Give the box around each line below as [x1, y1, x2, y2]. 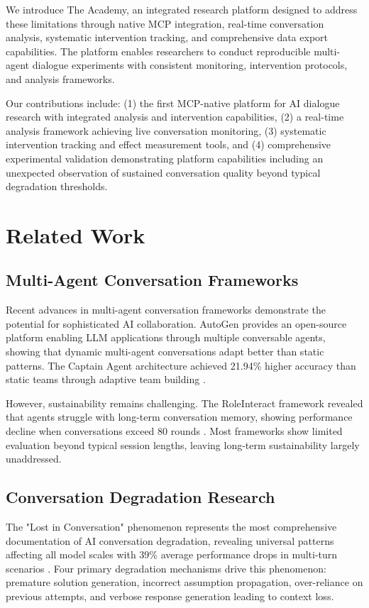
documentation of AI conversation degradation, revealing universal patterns [6, 533, 334, 548]
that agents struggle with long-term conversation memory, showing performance [6, 409, 353, 424]
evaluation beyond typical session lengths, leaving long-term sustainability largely [6, 437, 360, 452]
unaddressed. [6, 451, 62, 466]
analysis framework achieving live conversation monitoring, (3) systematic [6, 123, 326, 138]
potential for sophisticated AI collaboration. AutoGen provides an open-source [6, 316, 347, 331]
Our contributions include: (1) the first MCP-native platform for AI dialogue [6, 95, 340, 110]
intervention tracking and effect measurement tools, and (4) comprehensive [6, 137, 331, 152]
